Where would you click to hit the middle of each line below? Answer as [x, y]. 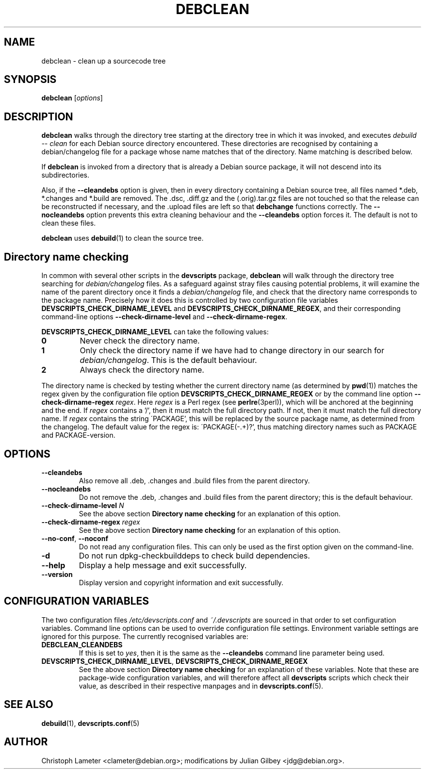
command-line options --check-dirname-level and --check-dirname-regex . [164, 317]
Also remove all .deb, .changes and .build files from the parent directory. [194, 480]
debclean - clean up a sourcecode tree [104, 61]
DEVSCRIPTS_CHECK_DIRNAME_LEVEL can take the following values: [155, 332]
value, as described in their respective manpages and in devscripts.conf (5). [201, 686]
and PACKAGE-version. [78, 435]
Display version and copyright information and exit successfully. [181, 582]
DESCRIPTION [39, 116]
